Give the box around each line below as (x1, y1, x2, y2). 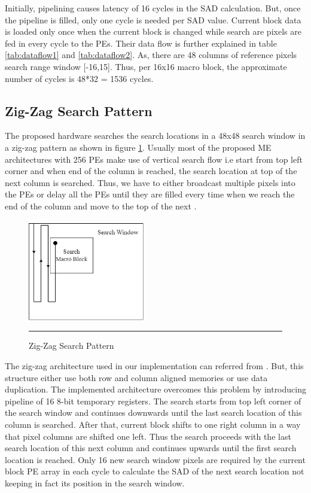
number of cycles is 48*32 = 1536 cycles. (5, 72, 154, 84)
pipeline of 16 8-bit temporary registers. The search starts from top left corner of (5, 394, 301, 407)
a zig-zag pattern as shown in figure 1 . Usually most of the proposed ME (5, 141, 272, 153)
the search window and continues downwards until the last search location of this (5, 406, 302, 419)
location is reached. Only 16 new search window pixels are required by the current (5, 453, 306, 465)
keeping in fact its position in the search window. (5, 477, 185, 489)
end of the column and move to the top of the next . (5, 199, 197, 212)
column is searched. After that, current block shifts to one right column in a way (5, 418, 301, 431)
